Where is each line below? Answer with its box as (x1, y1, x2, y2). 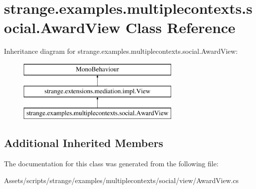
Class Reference (125, 17, 236, 38)
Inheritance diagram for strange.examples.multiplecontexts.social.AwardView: (4, 46, 238, 56)
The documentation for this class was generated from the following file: (4, 158, 219, 169)
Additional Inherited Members (4, 135, 163, 151)
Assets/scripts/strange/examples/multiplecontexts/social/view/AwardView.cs (4, 175, 239, 185)
